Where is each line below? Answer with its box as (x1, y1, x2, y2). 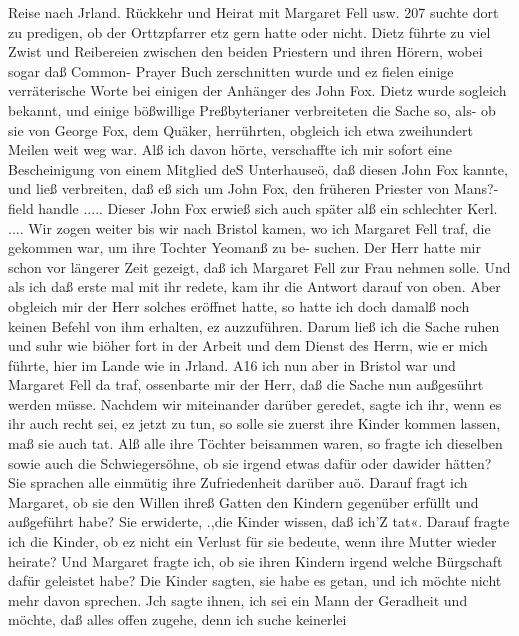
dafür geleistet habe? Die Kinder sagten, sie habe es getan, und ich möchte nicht (8, 570, 502, 591)
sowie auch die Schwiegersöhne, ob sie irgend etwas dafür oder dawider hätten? (8, 452, 492, 473)
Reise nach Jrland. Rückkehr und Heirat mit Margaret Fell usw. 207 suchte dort (8, 2, 499, 22)
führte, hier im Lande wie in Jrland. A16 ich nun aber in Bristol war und (8, 354, 456, 375)
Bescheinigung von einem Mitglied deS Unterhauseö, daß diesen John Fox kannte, (8, 158, 508, 179)
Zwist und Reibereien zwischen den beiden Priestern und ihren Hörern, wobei (8, 41, 483, 62)
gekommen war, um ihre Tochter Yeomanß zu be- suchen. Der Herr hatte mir (8, 237, 481, 258)
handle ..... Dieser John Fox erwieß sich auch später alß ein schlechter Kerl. (38, 197, 498, 218)
